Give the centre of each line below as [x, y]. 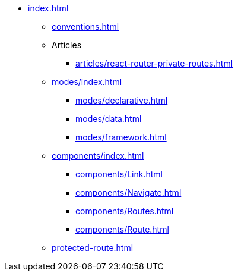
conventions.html [85, 26]
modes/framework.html [121, 137]
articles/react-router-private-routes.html [154, 63]
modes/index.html [87, 82]
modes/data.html [109, 119]
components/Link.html [119, 174]
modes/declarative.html [122, 100]
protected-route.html [93, 248]
